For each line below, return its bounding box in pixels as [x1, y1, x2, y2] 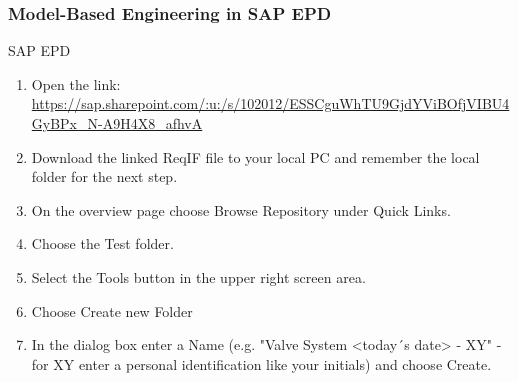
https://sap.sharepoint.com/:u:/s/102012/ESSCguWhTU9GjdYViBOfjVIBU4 [31, 93, 510, 114]
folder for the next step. [31, 166, 178, 187]
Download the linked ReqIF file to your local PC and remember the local [31, 146, 480, 167]
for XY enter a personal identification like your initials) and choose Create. [31, 353, 492, 374]
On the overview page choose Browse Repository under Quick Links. [31, 199, 451, 220]
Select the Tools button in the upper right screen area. [31, 266, 366, 287]
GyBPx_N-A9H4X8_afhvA [31, 113, 203, 133]
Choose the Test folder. [31, 233, 174, 254]
